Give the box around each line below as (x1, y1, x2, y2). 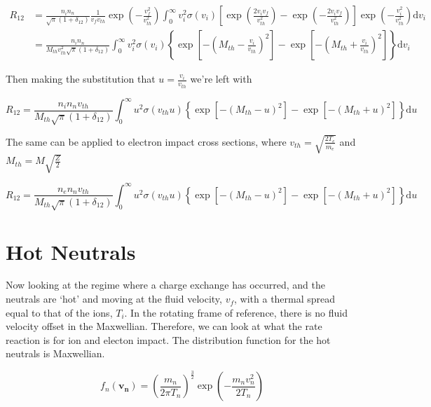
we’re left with (190, 71, 252, 86)
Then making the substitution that (6, 71, 156, 86)
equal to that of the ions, (6, 305, 113, 319)
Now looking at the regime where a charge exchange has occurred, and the (6, 277, 326, 292)
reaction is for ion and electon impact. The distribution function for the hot (6, 332, 331, 347)
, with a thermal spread (234, 291, 336, 306)
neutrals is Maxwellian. (6, 346, 105, 361)
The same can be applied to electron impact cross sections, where (6, 134, 287, 149)
